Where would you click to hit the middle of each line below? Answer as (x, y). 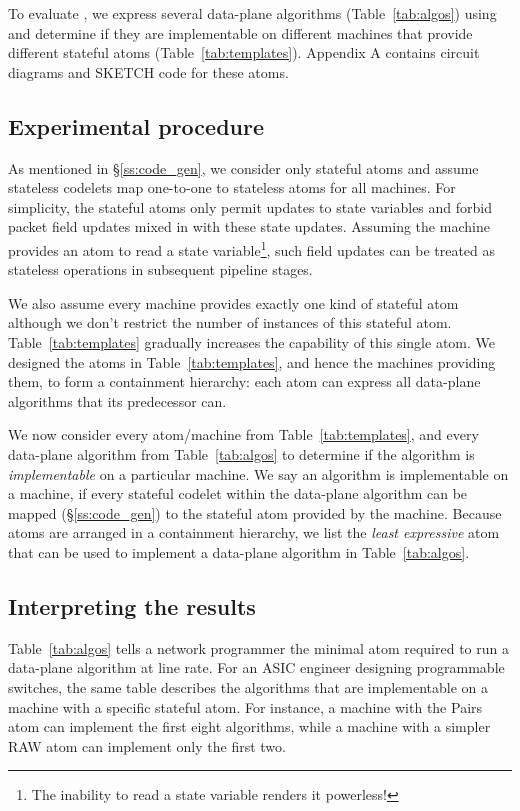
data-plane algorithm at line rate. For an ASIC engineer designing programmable (256, 667)
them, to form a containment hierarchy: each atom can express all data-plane (244, 381)
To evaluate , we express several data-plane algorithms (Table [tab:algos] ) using (252, 13)
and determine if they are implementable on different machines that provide (240, 32)
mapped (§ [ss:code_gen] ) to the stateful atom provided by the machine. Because (255, 512)
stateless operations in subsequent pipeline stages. (160, 269)
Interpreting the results (132, 605)
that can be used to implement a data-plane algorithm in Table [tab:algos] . (239, 551)
